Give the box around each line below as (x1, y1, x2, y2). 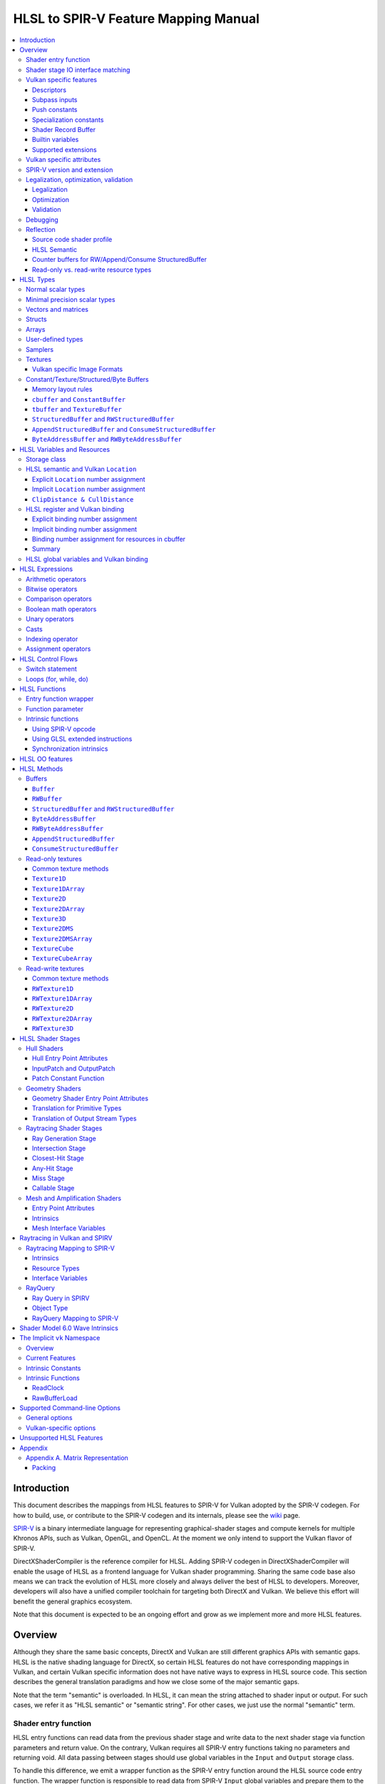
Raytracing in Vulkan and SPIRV (19, 1234, 113, 1242)
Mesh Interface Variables (32, 1224, 106, 1232)
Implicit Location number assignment (32, 485, 145, 494)
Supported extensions (32, 145, 97, 153)
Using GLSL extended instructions (32, 734, 133, 743)
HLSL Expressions (19, 564, 73, 574)
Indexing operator (26, 634, 78, 643)
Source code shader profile (32, 235, 113, 244)
